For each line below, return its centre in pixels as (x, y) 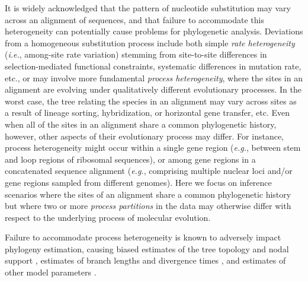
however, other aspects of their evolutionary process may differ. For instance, (145, 136)
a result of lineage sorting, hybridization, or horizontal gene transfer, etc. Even (147, 113)
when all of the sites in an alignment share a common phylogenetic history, (141, 124)
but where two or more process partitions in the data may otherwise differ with (148, 206)
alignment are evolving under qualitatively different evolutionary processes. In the (153, 89)
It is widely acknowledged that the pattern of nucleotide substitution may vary (148, 8)
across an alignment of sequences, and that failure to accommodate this (134, 19)
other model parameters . (51, 272)
